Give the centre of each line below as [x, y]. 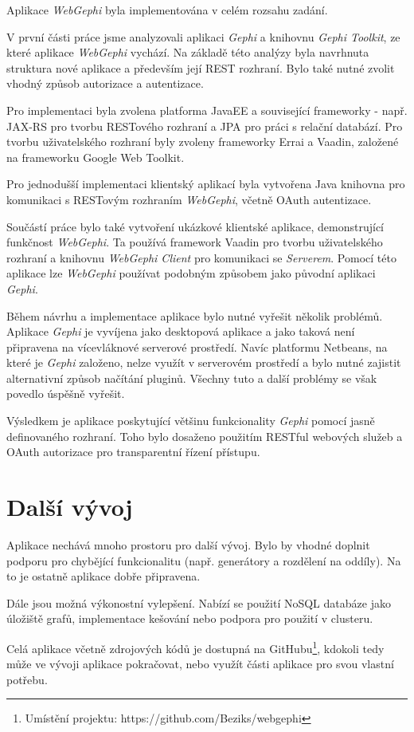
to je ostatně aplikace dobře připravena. [103, 576]
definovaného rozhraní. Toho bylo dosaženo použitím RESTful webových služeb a [205, 436]
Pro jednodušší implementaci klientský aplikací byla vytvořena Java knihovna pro [206, 184]
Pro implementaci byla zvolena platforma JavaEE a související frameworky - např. [207, 110]
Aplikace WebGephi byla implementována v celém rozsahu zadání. [167, 10]
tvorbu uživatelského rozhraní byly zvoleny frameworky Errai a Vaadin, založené [203, 142]
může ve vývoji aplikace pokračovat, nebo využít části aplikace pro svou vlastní [200, 664]
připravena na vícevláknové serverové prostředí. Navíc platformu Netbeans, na [197, 346]
